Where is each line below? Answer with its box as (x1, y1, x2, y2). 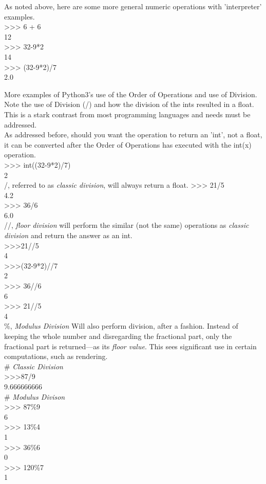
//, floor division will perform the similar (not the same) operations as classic (4, 220, 249, 230)
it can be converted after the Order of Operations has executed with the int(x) (4, 139, 252, 150)
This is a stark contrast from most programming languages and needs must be (4, 109, 251, 119)
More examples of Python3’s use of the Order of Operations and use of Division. (4, 88, 257, 99)
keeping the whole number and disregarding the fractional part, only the (4, 331, 232, 341)
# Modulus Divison (4, 391, 65, 402)
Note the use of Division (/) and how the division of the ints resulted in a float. (4, 99, 254, 110)
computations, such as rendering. (4, 351, 108, 362)
